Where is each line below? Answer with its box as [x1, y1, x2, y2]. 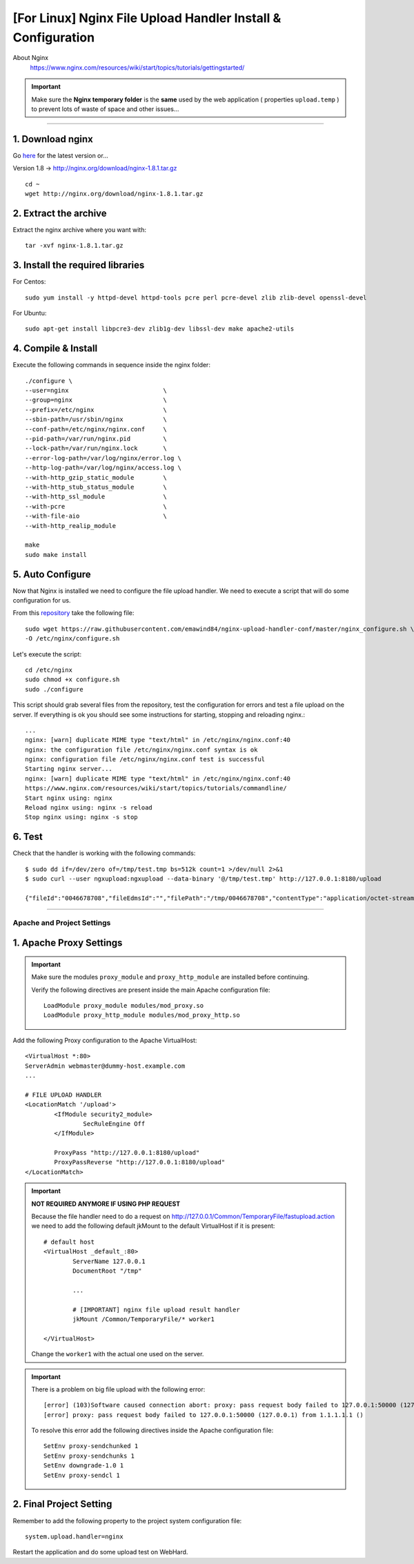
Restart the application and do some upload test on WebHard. [12, 1548, 188, 1556]
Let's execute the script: [12, 649, 82, 658]
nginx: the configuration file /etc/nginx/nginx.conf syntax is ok [25, 745, 258, 754]
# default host [43, 1238, 95, 1246]
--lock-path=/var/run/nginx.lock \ [25, 444, 167, 452]
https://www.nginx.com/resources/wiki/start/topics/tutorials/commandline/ [25, 784, 287, 792]
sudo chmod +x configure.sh [25, 676, 120, 683]
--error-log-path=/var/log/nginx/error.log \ [25, 454, 182, 462]
